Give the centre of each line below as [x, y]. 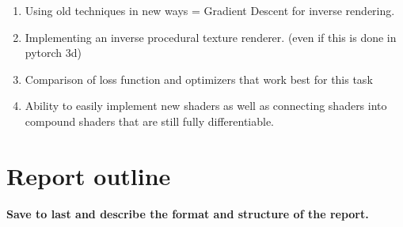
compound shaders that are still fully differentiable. [150, 121]
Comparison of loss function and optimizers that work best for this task [199, 79]
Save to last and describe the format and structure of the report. [188, 213]
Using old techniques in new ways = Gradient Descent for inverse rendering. [210, 10]
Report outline [89, 175]
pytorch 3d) [53, 53]
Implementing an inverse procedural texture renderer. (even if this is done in [211, 37]
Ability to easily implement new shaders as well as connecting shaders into [206, 106]
